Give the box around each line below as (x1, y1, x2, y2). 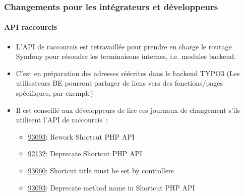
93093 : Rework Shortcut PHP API (28, 131, 135, 142)
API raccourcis (4, 22, 57, 32)
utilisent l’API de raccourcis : (16, 114, 108, 125)
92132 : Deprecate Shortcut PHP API (28, 148, 143, 159)
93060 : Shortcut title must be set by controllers (28, 165, 174, 175)
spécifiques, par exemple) (16, 88, 93, 98)
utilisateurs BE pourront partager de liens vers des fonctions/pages (16, 78, 223, 88)
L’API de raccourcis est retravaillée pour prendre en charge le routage (16, 41, 232, 51)
